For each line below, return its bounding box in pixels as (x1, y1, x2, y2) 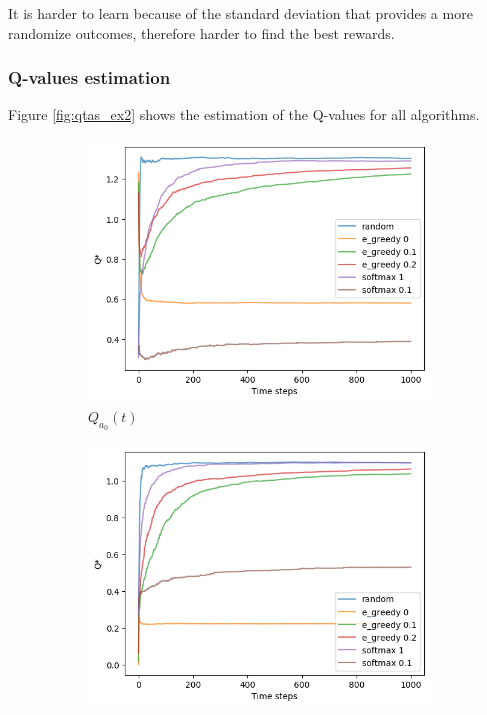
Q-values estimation (8, 65, 171, 90)
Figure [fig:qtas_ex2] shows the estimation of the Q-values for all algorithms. (8, 104, 480, 125)
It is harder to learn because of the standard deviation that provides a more (8, 3, 473, 23)
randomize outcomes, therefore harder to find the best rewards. (8, 22, 395, 43)
